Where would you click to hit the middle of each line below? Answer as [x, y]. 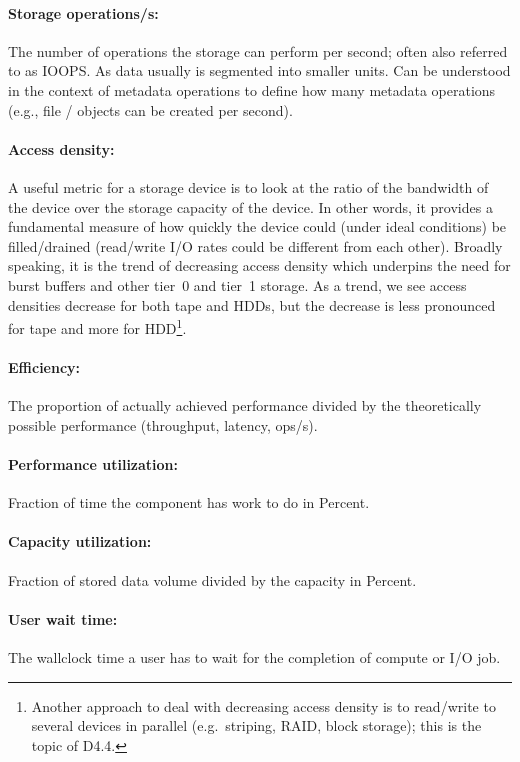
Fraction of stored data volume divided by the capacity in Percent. [212, 579]
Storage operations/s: [83, 12]
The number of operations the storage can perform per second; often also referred [258, 50]
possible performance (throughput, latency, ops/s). [163, 424]
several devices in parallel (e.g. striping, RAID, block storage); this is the [256, 725]
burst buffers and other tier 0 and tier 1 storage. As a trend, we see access [237, 284]
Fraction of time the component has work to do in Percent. [189, 502]
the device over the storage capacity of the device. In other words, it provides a [250, 206]
